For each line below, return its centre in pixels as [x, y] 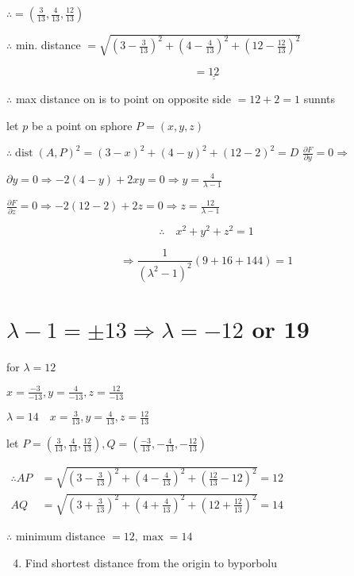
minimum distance [60, 536]
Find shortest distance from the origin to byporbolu [151, 562]
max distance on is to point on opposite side [123, 98]
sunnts [319, 98]
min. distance [48, 45]
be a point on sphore [82, 125]
